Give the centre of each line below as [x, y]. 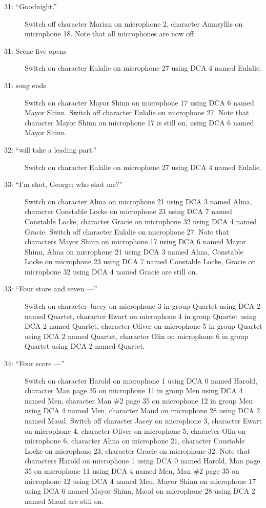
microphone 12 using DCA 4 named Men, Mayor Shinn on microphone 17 [140, 481]
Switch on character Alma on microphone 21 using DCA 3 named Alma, [138, 201]
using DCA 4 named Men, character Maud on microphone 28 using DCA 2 [142, 410]
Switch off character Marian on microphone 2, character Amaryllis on [134, 23]
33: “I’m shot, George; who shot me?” [64, 184]
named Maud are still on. [64, 501]
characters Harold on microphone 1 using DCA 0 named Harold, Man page [142, 461]
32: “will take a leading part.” [50, 149]
